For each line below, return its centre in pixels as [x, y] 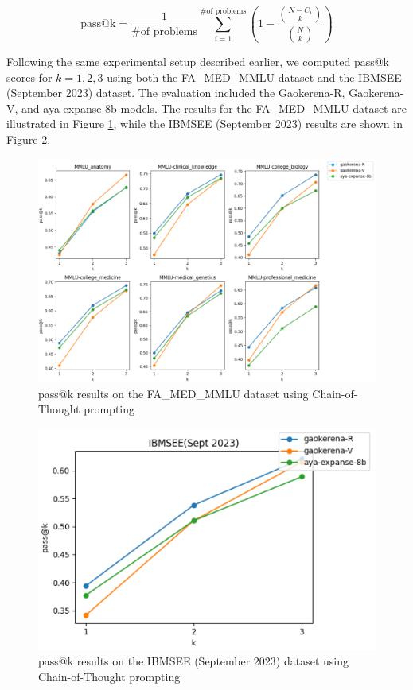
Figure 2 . [29, 139]
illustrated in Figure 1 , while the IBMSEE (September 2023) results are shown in [205, 124]
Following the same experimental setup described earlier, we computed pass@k [198, 61]
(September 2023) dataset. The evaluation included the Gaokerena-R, [176, 93]
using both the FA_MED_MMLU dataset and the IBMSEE [254, 77]
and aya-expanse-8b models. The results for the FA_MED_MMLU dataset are [214, 108]
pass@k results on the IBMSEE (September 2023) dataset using [194, 661]
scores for [29, 77]
